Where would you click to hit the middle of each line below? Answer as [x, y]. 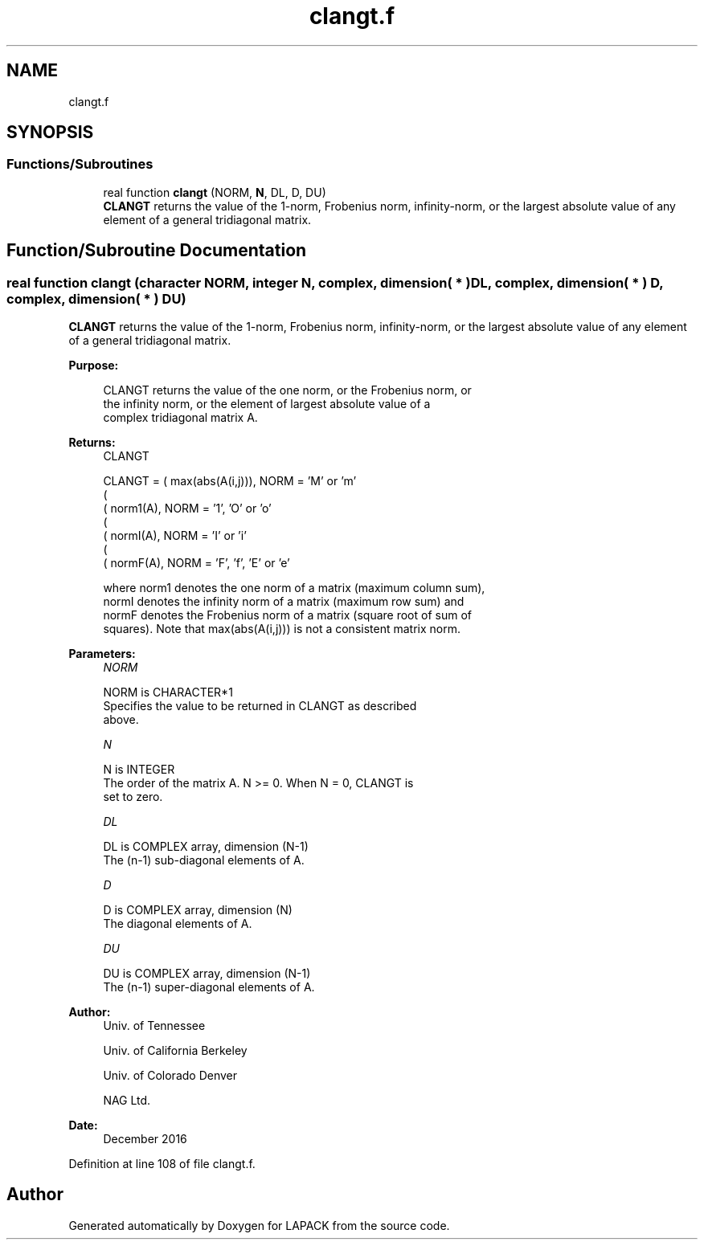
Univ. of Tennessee [154, 1026]
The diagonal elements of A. [178, 924]
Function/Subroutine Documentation [157, 251]
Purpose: [94, 366]
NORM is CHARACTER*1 [168, 692]
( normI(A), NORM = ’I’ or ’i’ [175, 536]
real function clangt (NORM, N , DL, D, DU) [215, 192]
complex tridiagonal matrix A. [180, 418]
